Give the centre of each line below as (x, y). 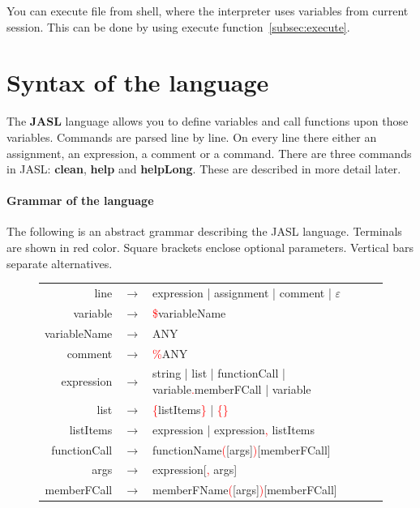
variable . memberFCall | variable (232, 388)
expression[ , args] (195, 470)
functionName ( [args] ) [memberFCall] (242, 449)
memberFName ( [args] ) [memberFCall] (245, 490)
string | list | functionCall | (219, 373)
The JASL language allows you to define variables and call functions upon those (208, 121)
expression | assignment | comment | (242, 293)
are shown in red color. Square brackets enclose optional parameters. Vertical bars (210, 248)
